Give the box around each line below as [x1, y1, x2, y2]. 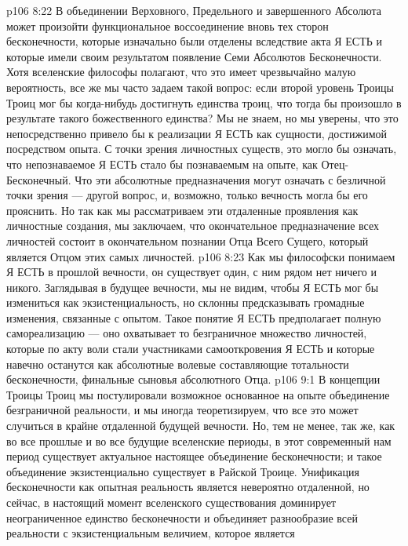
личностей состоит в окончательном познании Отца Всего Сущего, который [6, 232, 369, 249]
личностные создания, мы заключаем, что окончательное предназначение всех [6, 217, 379, 234]
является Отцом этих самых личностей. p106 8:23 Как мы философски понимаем [6, 248, 395, 264]
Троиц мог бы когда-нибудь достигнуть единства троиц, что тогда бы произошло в [6, 94, 402, 111]
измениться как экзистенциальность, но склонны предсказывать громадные [6, 294, 365, 311]
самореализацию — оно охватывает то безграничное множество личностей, [6, 325, 367, 341]
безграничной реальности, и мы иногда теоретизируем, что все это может [6, 402, 359, 418]
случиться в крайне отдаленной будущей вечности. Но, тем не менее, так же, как [6, 417, 395, 434]
